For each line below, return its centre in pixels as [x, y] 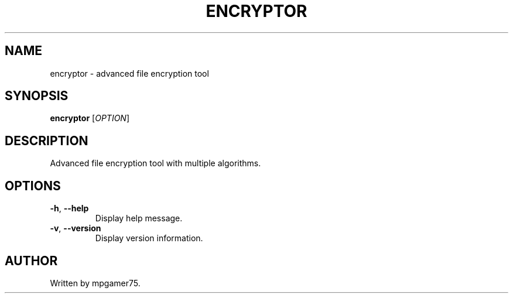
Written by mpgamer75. [95, 283]
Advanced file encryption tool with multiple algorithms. [155, 163]
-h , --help [69, 208]
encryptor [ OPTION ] [90, 118]
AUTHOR [31, 261]
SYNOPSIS [37, 96]
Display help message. [139, 218]
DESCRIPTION [47, 141]
